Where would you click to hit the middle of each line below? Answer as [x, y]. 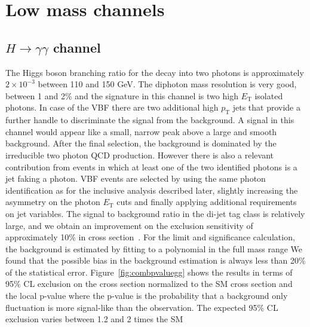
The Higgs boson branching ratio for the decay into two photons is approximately [155, 72]
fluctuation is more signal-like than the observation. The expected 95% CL [142, 307]
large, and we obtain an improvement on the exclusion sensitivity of [129, 225]
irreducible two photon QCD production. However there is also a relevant [139, 155]
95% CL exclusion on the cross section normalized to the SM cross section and [149, 284]
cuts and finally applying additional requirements [207, 202]
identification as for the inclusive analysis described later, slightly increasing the [152, 190]
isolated [269, 95]
